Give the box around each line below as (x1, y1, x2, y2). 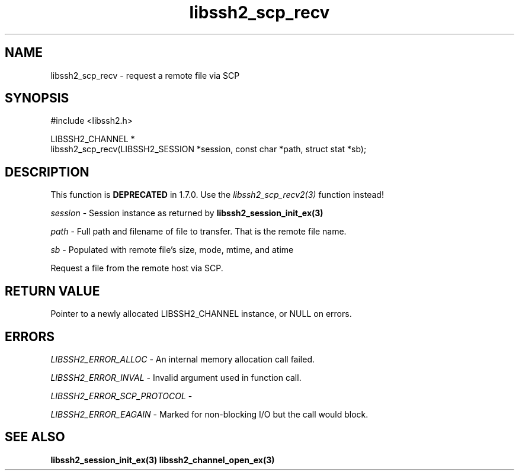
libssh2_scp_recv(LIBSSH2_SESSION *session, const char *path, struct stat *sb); (50, 144, 367, 155)
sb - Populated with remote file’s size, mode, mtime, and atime (50, 245, 294, 255)
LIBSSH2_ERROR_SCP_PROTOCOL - (50, 390, 193, 401)
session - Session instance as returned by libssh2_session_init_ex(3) (50, 208, 323, 219)
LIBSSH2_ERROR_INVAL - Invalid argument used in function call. (50, 372, 302, 383)
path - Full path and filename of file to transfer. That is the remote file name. (50, 226, 347, 237)
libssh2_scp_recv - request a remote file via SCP (50, 70, 240, 81)
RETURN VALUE (5, 283, 100, 299)
